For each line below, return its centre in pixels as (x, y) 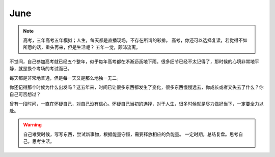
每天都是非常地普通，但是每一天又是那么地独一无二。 (65, 78)
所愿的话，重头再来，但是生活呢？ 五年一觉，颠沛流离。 (82, 47)
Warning (32, 125)
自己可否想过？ (25, 95)
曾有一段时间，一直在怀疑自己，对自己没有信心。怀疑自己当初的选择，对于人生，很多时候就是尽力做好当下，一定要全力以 (136, 104)
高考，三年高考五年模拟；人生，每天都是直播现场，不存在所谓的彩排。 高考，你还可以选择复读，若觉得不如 (135, 40)
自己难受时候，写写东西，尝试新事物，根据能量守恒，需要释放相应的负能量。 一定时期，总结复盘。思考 (131, 134)
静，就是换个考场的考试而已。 (41, 69)
